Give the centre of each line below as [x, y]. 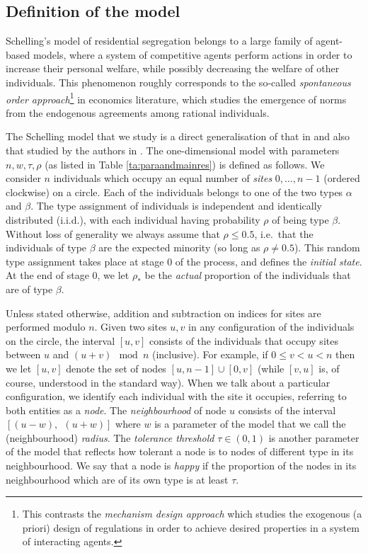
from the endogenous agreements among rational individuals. [138, 112]
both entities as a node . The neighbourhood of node [116, 410]
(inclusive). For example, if [210, 354]
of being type [300, 219]
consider [23, 178]
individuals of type [46, 247]
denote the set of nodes [116, 368]
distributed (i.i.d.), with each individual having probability [133, 219]
